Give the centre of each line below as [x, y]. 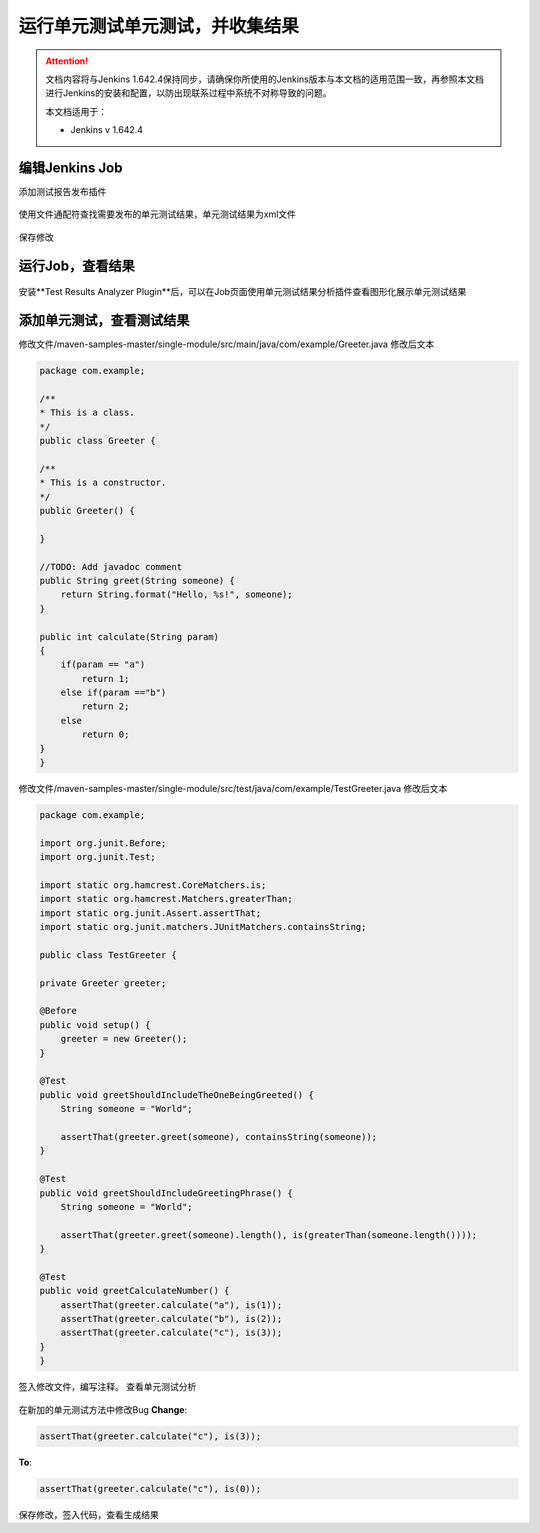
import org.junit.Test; [98, 857]
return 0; [105, 734]
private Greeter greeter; [103, 983]
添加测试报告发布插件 [62, 192]
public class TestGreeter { [108, 954]
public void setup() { [95, 1024]
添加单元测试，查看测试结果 [104, 320]
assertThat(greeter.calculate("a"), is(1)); [171, 1304]
